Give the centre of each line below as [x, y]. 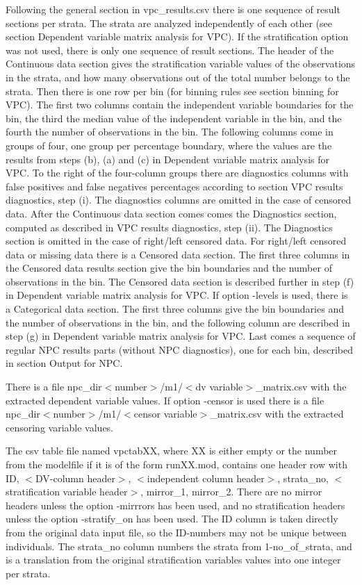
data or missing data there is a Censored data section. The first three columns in [178, 254]
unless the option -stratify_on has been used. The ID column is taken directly [172, 519]
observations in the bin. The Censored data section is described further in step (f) [180, 281]
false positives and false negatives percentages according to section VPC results [174, 186]
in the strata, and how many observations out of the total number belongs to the [178, 77]
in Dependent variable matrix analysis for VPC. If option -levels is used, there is [177, 295]
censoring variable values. [60, 427]
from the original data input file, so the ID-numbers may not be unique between [176, 532]
